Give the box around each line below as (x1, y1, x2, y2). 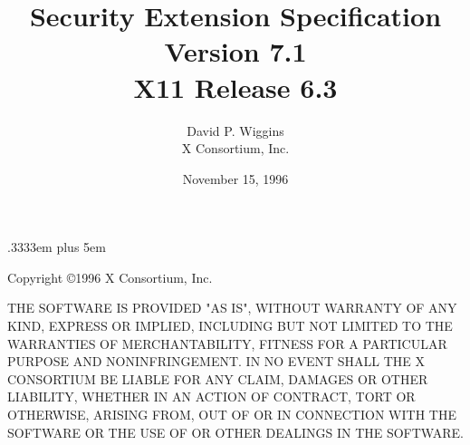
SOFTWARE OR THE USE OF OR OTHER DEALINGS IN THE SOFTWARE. (7, 422, 464, 441)
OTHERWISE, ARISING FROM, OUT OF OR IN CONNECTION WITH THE (7, 405, 456, 424)
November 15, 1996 (182, 169, 289, 188)
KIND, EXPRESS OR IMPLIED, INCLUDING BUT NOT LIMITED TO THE (7, 316, 453, 335)
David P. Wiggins (187, 121, 284, 140)
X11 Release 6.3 (133, 68, 338, 105)
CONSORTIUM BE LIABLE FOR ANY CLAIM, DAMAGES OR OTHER (7, 369, 428, 388)
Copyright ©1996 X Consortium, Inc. (7, 267, 213, 286)
